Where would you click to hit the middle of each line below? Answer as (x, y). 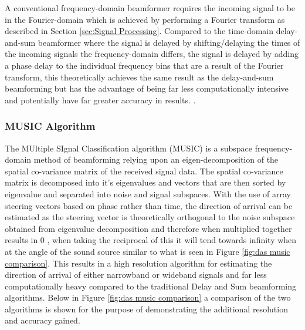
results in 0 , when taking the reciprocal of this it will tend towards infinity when (151, 240)
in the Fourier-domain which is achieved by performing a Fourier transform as (145, 19)
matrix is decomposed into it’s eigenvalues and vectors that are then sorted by (145, 182)
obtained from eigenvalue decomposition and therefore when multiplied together (148, 228)
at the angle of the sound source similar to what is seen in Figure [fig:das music (148, 251)
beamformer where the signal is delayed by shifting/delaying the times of (169, 42)
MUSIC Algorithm (50, 126)
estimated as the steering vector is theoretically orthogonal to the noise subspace (150, 217)
